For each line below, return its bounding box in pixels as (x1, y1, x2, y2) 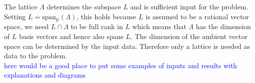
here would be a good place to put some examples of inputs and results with (4, 60, 237, 70)
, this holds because (76, 11, 136, 21)
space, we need (4, 21, 49, 32)
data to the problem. (4, 50, 67, 61)
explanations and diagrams (4, 70, 86, 80)
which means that (132, 21, 187, 32)
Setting (4, 11, 26, 21)
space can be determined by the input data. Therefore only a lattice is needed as (4, 41, 250, 51)
